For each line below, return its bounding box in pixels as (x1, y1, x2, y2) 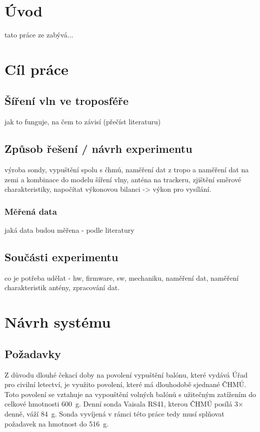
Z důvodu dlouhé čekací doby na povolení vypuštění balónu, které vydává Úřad (4, 369, 247, 380)
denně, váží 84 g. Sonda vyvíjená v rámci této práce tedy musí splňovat (4, 409, 224, 419)
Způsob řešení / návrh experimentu (4, 141, 192, 156)
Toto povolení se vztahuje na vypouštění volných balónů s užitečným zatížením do (4, 389, 256, 399)
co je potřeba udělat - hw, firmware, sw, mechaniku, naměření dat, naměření (4, 272, 239, 283)
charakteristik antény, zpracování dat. (4, 282, 120, 293)
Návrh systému (4, 312, 111, 332)
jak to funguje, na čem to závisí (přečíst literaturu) (4, 116, 161, 127)
